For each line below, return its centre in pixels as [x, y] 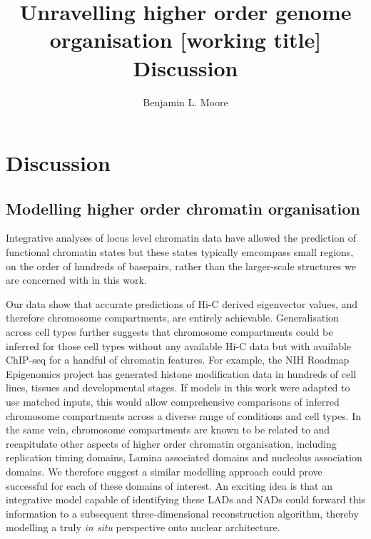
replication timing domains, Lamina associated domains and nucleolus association [184, 457]
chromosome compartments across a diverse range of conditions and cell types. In [184, 415]
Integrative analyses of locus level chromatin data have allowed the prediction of [181, 238]
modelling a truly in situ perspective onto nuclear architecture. [143, 527]
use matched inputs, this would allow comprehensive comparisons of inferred [173, 402]
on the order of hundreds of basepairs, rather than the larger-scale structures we [181, 266]
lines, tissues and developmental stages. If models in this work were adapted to [178, 387]
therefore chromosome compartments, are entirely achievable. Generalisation [172, 318]
